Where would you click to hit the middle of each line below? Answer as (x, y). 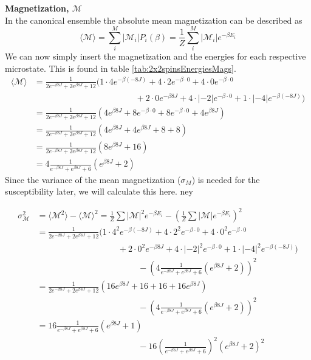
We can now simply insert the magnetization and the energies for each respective (155, 56)
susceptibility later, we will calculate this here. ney (99, 191)
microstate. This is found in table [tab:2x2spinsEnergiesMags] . (121, 68)
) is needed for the (226, 179)
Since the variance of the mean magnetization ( (93, 179)
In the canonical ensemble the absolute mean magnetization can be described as (154, 20)
